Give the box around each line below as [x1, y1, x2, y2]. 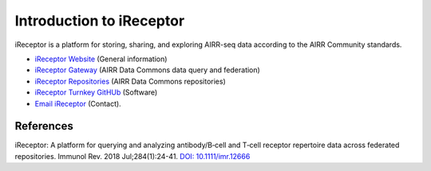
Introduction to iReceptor [14, 12, 185, 29]
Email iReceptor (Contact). [34, 99, 121, 108]
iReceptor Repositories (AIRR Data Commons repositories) [34, 76, 227, 86]
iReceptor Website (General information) [34, 54, 168, 64]
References [14, 119, 73, 133]
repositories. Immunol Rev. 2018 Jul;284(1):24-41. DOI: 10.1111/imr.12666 [14, 151, 251, 161]
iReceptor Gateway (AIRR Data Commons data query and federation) [34, 65, 261, 75]
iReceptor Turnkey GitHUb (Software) [34, 87, 158, 97]
